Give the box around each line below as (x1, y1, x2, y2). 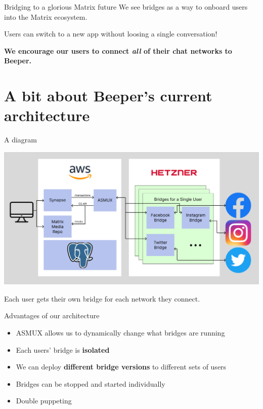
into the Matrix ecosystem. (4, 11, 87, 22)
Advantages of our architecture (4, 310, 100, 321)
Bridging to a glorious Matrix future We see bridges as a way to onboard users (4, 2, 248, 12)
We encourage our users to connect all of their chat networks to (4, 45, 232, 56)
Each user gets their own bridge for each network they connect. (4, 293, 200, 304)
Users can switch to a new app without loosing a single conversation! (4, 28, 217, 39)
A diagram (4, 134, 37, 145)
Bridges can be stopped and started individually (16, 378, 165, 389)
